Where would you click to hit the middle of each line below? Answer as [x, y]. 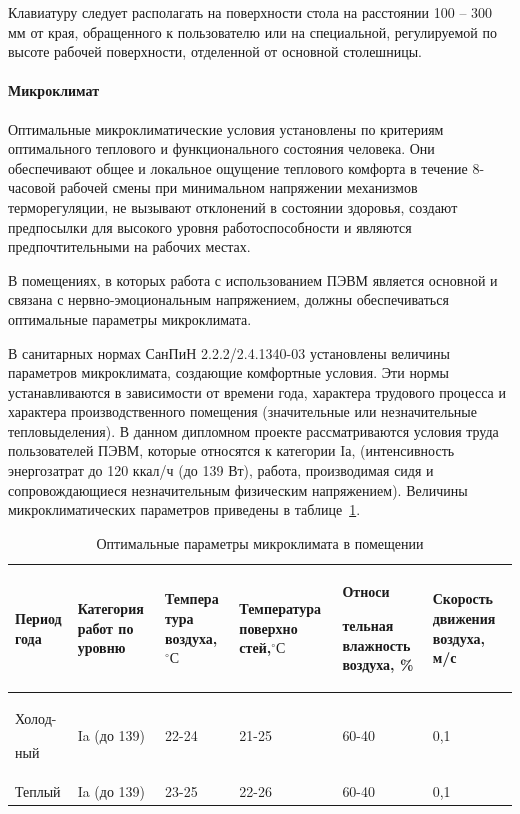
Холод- [36, 718]
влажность [376, 644]
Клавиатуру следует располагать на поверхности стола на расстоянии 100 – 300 [250, 12]
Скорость [462, 598]
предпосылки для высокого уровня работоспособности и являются [210, 226]
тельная [368, 625]
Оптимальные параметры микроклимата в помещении [260, 542]
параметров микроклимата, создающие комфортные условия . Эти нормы [228, 372]
